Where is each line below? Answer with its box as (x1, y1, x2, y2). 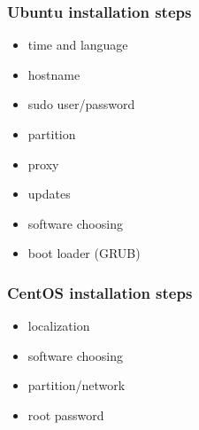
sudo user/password (27, 95, 135, 113)
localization (27, 317, 90, 335)
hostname (27, 65, 80, 83)
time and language (27, 35, 128, 54)
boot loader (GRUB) (27, 244, 141, 262)
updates (27, 184, 71, 203)
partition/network (27, 376, 126, 395)
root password (27, 405, 104, 424)
